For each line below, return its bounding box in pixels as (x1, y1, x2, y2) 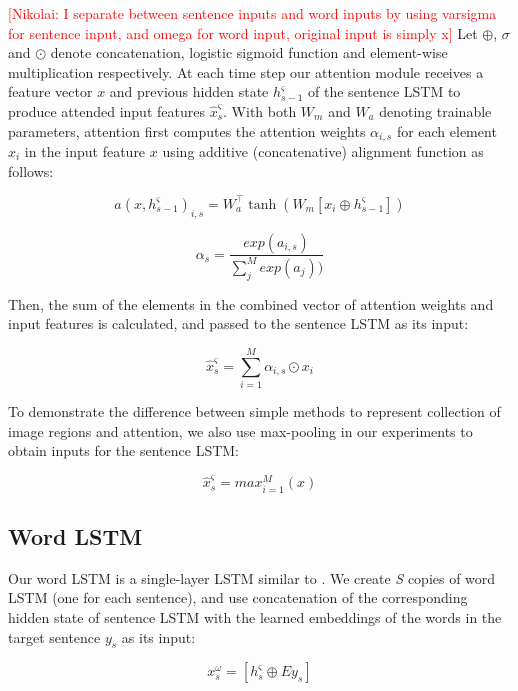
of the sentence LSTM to (308, 81, 461, 102)
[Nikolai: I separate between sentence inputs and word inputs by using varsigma (8, 3, 497, 23)
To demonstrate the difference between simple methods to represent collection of (8, 400, 501, 421)
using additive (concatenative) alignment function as (162, 141, 484, 162)
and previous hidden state (109, 81, 269, 102)
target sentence (8, 626, 101, 647)
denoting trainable (379, 100, 492, 121)
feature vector (8, 81, 93, 102)
